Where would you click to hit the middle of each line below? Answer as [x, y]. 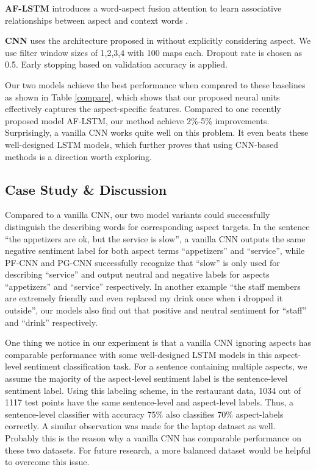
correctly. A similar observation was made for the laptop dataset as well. [140, 426]
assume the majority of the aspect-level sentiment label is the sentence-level [146, 378]
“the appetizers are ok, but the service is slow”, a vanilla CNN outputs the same [155, 238]
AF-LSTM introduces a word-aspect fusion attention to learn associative [143, 8]
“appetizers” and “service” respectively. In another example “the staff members [153, 286]
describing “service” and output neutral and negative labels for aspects [137, 274]
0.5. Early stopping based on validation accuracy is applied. [116, 64]
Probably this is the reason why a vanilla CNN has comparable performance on [153, 438]
